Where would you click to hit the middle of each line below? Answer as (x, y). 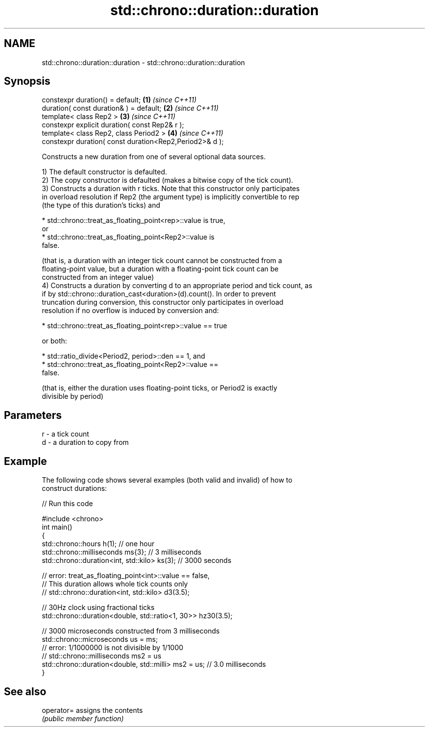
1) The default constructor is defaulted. (105, 172)
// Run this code (67, 504)
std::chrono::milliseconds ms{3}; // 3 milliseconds (122, 552)
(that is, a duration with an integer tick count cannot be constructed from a (162, 261)
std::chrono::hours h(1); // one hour (98, 544)
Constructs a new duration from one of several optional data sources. (154, 157)
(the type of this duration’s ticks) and (101, 205)
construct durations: (74, 488)
